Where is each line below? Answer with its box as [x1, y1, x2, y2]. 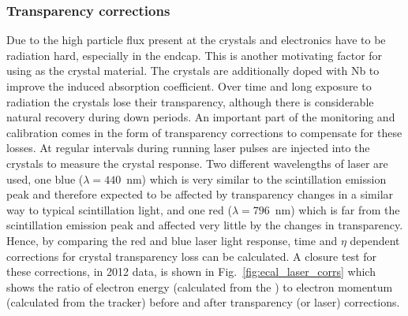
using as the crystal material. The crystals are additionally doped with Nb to [6, 62, 380, 79]
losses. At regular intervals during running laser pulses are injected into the [6, 139, 370, 156]
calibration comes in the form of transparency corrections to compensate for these [6, 124, 402, 140]
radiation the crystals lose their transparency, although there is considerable [6, 93, 374, 110]
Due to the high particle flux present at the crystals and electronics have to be [6, 32, 386, 48]
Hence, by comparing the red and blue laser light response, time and [6, 232, 338, 248]
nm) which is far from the [275, 201, 400, 217]
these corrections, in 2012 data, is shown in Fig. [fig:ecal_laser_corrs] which [6, 263, 376, 280]
